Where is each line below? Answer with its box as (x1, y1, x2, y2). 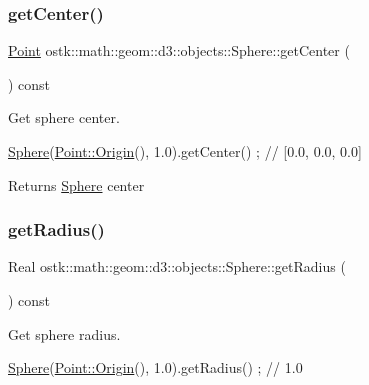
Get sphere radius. (8, 323, 121, 344)
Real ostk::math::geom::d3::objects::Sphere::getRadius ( (8, 256, 346, 277)
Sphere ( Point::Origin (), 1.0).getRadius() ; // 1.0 (8, 357, 303, 378)
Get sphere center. (8, 107, 120, 128)
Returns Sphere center (8, 174, 145, 195)
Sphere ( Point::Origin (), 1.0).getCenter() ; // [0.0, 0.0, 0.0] (8, 141, 362, 161)
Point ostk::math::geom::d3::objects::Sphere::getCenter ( (8, 40, 350, 61)
